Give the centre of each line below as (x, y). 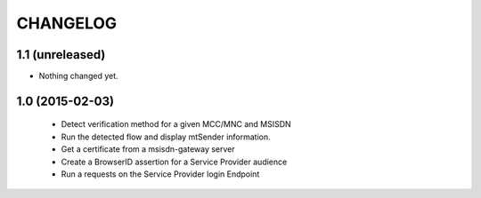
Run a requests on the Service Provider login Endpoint (160, 174)
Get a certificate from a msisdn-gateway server (148, 149)
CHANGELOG (67, 23)
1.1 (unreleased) (61, 55)
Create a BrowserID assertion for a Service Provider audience (174, 162)
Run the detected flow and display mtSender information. (166, 137)
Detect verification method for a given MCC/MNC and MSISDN (176, 124)
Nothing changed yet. (79, 76)
